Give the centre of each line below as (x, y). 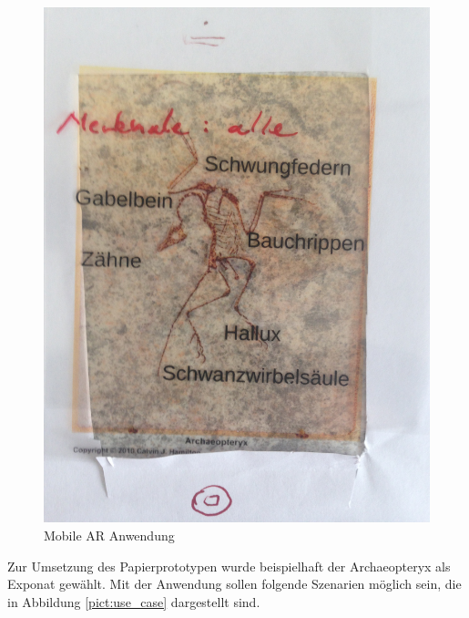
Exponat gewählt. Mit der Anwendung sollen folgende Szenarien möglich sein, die (234, 584)
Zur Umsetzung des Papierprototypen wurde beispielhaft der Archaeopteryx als (229, 566)
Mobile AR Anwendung (109, 535)
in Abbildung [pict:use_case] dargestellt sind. (134, 601)
